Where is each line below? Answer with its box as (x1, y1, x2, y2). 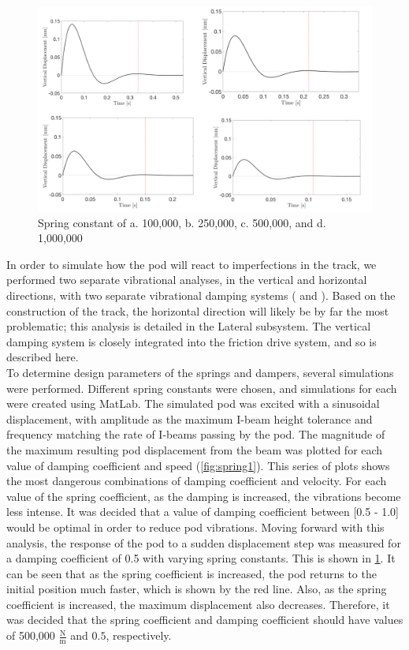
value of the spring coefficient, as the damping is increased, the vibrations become (6, 487, 401, 504)
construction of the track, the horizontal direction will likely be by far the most (6, 302, 389, 319)
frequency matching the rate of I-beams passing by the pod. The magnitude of (6, 426, 385, 443)
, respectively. (106, 627, 172, 644)
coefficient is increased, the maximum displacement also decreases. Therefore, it (6, 596, 390, 612)
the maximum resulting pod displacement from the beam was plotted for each (6, 441, 383, 458)
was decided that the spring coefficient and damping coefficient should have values (6, 611, 403, 628)
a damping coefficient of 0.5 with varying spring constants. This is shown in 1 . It (6, 550, 396, 566)
